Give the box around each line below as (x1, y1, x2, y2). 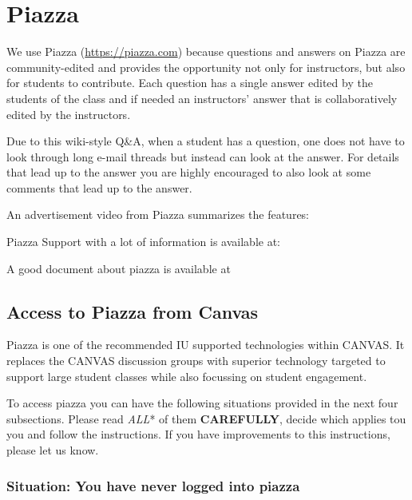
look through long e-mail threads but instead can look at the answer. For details (6, 148, 399, 165)
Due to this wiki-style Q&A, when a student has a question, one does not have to (6, 133, 405, 149)
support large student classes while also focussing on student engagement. (6, 367, 367, 384)
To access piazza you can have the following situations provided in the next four (6, 395, 398, 411)
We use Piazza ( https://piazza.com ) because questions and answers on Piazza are (6, 43, 406, 60)
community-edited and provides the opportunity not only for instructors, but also (6, 58, 406, 75)
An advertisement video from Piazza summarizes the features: (6, 206, 310, 223)
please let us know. (6, 442, 99, 458)
